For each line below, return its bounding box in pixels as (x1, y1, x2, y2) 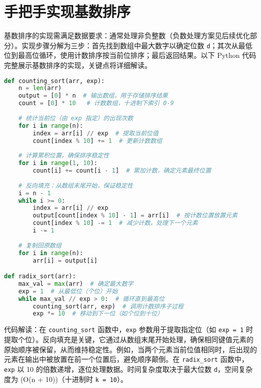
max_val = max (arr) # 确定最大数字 (18, 280, 134, 287)
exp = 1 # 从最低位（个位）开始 (18, 287, 118, 295)
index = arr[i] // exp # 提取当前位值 (33, 129, 159, 137)
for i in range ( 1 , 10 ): (18, 160, 98, 167)
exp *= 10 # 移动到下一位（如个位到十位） (33, 310, 163, 318)
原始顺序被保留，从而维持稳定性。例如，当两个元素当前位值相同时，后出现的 (4, 344, 257, 354)
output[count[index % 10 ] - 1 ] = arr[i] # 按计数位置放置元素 (33, 212, 238, 219)
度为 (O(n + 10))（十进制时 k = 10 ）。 (4, 373, 127, 384)
